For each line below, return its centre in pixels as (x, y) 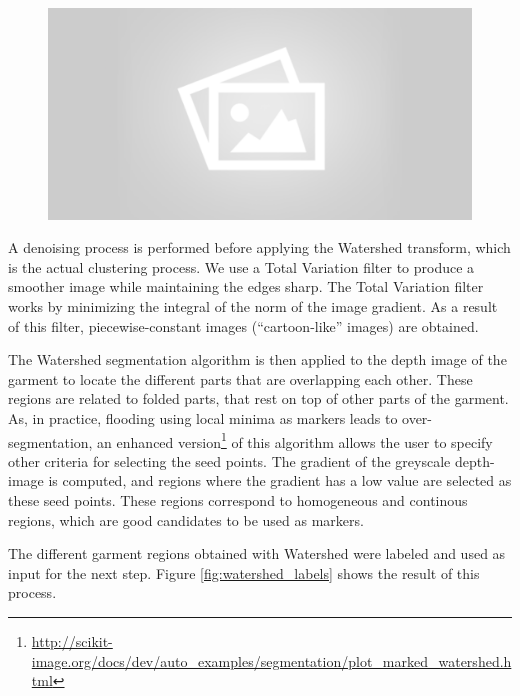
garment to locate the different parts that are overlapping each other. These (240, 378)
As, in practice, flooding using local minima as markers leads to (203, 417)
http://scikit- (72, 640)
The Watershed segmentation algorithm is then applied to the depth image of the (257, 359)
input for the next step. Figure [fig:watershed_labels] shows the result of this (244, 572)
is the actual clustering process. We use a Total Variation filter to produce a (241, 266)
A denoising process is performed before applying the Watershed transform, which (259, 247)
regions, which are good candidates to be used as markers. (186, 519)
